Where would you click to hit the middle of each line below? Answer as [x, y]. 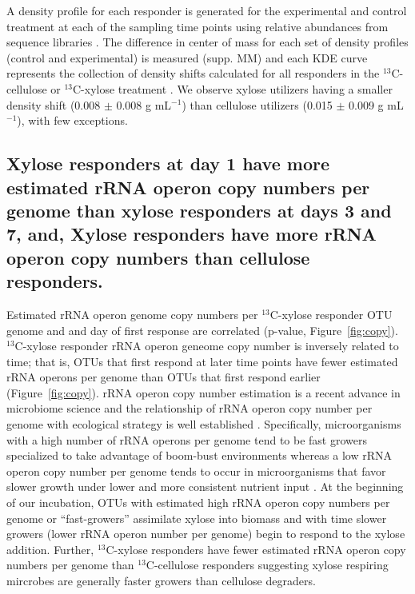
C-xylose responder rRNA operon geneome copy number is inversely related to [207, 346]
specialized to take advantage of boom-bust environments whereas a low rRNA [200, 455]
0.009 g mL [376, 104]
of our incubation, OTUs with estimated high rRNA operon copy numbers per [198, 502]
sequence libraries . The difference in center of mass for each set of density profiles [207, 42]
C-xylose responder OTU [331, 314]
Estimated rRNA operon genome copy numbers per [132, 314]
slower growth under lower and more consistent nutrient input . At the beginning [205, 486]
